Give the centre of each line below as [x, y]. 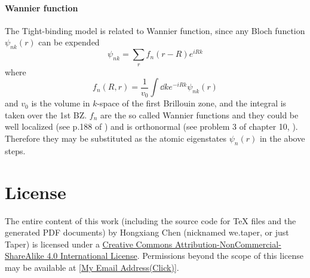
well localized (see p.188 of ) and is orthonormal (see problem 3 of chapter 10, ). [151, 126]
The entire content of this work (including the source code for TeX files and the [151, 220]
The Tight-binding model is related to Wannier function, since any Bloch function [155, 30]
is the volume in [61, 103]
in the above [282, 138]
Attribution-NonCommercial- [228, 244]
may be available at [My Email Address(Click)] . [92, 267]
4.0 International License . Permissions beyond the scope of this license [175, 256]
